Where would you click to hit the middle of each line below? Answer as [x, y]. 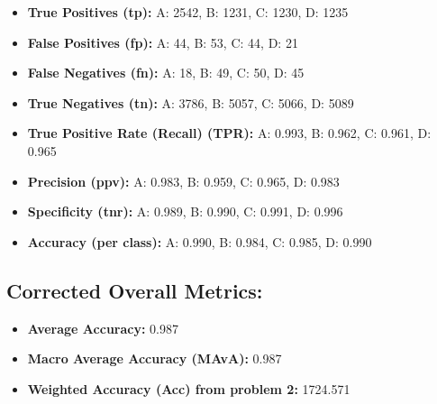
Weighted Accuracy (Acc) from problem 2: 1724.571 [189, 388]
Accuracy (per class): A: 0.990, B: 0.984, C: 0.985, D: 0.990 [200, 241]
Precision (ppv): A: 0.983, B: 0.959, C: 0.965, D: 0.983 [183, 181]
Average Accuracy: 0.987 [103, 328]
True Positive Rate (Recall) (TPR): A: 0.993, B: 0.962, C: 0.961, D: [229, 133]
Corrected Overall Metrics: [135, 290]
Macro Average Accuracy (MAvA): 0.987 [155, 358]
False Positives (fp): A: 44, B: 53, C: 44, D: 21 [163, 42]
